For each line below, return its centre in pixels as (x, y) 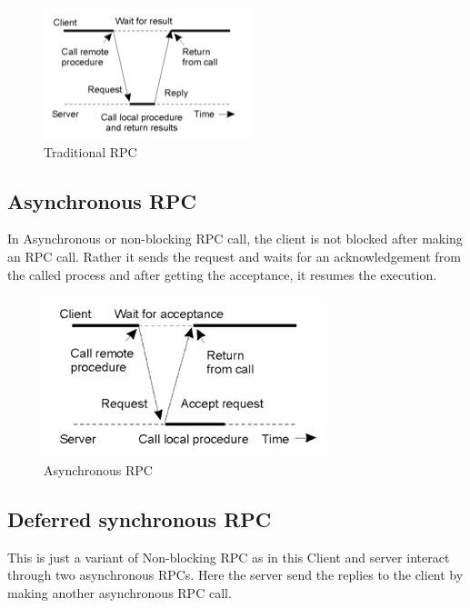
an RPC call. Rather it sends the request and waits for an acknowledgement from (234, 256)
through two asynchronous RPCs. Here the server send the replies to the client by (235, 575)
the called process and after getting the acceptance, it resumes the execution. (222, 274)
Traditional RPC (90, 151)
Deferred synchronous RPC (140, 518)
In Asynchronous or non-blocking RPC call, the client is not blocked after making (235, 239)
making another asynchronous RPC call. (120, 592)
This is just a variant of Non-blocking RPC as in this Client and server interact (229, 557)
